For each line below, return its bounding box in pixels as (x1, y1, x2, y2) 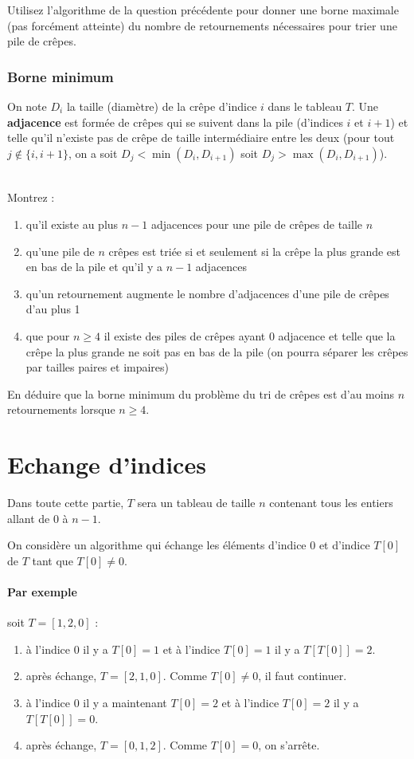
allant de (7, 509, 50, 526)
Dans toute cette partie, (7, 494, 124, 511)
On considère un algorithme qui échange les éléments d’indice (7, 537, 307, 553)
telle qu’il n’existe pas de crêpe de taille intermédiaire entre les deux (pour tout (7, 129, 395, 146)
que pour (25, 327, 70, 344)
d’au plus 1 (25, 301, 80, 317)
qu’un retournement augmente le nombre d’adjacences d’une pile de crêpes (25, 285, 389, 301)
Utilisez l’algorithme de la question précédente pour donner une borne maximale (7, 2, 399, 18)
